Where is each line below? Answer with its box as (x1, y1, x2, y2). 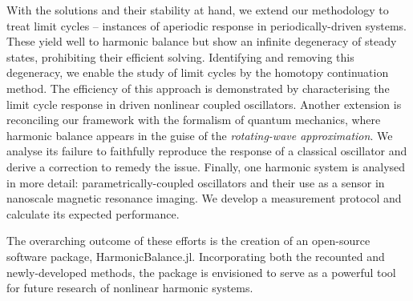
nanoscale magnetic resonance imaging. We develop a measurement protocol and (6, 190, 402, 207)
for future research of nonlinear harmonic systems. (6, 279, 253, 296)
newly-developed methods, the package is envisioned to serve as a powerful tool (6, 263, 396, 280)
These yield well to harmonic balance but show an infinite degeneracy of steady (6, 33, 397, 50)
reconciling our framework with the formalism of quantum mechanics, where (6, 111, 381, 128)
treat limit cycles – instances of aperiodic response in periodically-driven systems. (6, 17, 407, 34)
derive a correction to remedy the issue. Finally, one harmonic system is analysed (6, 158, 406, 175)
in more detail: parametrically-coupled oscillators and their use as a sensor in (6, 174, 385, 191)
